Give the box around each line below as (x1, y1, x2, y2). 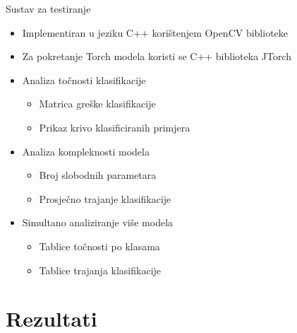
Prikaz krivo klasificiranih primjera (39, 119, 190, 134)
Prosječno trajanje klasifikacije (39, 191, 171, 206)
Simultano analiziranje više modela (22, 215, 174, 230)
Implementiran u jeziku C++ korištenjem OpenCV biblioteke (22, 25, 289, 40)
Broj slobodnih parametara (39, 168, 157, 182)
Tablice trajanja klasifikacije (39, 262, 162, 277)
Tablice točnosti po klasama (39, 238, 160, 253)
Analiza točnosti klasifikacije (22, 72, 146, 87)
